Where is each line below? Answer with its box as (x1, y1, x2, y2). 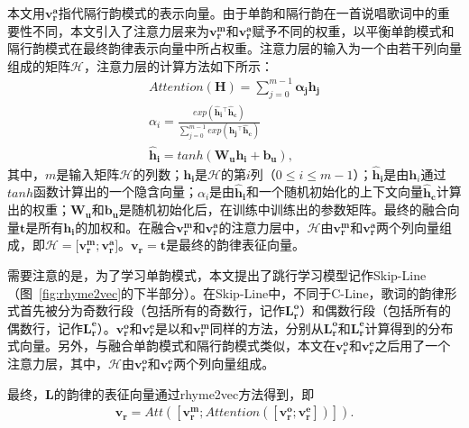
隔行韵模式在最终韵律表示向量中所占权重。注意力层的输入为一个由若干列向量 (7, 39, 462, 58)
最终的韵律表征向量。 (178, 235, 305, 254)
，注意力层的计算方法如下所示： (83, 56, 273, 75)
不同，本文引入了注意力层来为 (32, 21, 209, 40)
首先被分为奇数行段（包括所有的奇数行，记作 (19, 301, 285, 320)
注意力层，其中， (7, 353, 108, 372)
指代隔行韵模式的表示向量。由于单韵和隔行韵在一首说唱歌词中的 (58, 4, 437, 22)
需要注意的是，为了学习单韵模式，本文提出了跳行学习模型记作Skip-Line (7, 266, 427, 285)
